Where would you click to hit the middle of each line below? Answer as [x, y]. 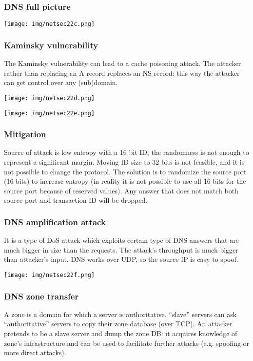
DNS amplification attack [55, 222]
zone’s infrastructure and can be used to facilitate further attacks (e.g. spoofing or [127, 343]
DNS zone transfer [41, 296]
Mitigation [25, 134]
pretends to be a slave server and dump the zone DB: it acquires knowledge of [121, 333]
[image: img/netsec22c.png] [49, 24]
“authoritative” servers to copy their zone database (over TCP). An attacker [118, 324]
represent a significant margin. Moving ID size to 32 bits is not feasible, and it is [124, 162]
